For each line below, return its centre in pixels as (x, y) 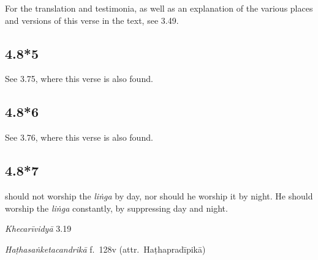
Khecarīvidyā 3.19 (38, 228)
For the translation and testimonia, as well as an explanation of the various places (159, 8)
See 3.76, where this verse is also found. (79, 137)
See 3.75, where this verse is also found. (79, 79)
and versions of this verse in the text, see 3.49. (92, 20)
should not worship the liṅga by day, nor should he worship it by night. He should (159, 195)
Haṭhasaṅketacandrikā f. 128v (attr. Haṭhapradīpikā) (105, 249)
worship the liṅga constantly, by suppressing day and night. (116, 208)
